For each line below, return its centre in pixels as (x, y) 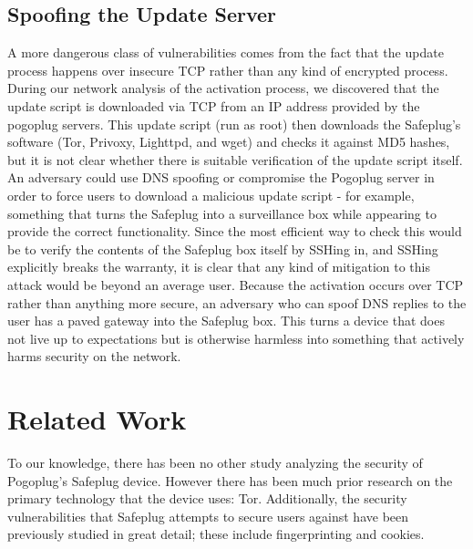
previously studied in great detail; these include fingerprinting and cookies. (216, 534)
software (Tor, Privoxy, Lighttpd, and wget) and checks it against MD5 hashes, (229, 142)
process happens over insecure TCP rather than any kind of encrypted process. (228, 70)
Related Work (97, 419)
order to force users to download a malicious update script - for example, (211, 195)
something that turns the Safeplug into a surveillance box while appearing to (222, 213)
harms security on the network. (94, 356)
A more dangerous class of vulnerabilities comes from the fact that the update (226, 52)
